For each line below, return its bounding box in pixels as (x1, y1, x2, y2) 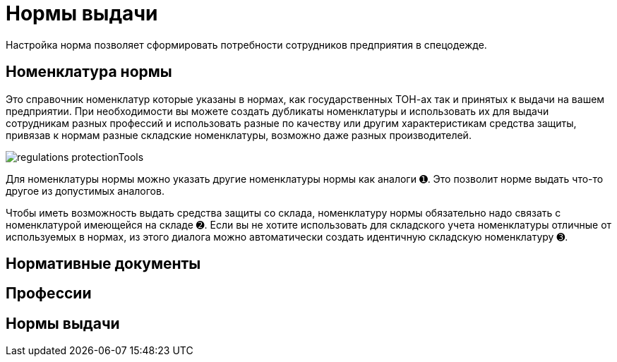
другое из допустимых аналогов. (6, 184, 164, 197)
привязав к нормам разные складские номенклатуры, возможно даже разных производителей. (6, 128, 472, 141)
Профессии (6, 284, 92, 303)
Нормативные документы (6, 255, 201, 273)
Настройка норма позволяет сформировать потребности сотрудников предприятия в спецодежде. (6, 38, 487, 51)
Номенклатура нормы (6, 63, 172, 81)
